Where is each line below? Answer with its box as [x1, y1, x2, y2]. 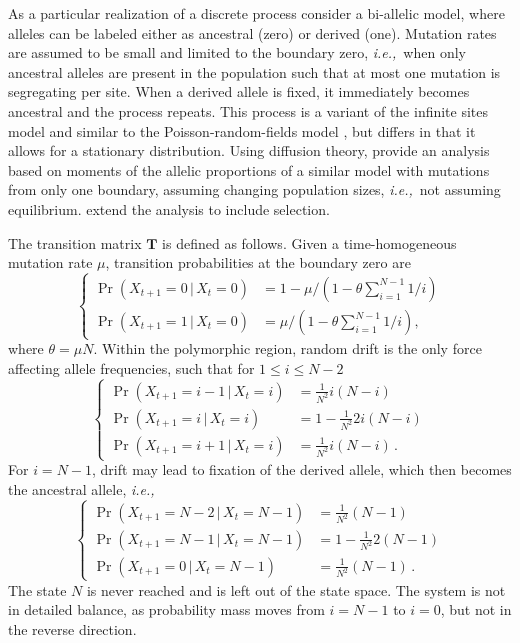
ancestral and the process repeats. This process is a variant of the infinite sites [8, 100, 489, 121]
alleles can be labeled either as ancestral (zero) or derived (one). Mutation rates [8, 22, 497, 43]
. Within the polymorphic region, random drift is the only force [93, 338, 482, 359]
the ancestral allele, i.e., [8, 478, 155, 499]
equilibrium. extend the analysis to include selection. [8, 198, 330, 219]
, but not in [440, 599, 512, 620]
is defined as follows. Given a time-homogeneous [162, 232, 457, 253]
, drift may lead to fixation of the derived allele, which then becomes [92, 459, 512, 480]
